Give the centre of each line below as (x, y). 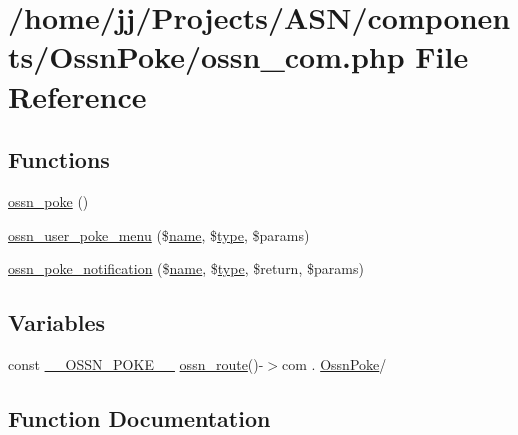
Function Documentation (139, 417)
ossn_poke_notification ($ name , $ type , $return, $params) (186, 268)
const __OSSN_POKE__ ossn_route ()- (136, 363)
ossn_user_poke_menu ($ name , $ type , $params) (159, 234)
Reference (77, 95)
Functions (59, 159)
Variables (57, 322)
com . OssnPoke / (334, 363)
